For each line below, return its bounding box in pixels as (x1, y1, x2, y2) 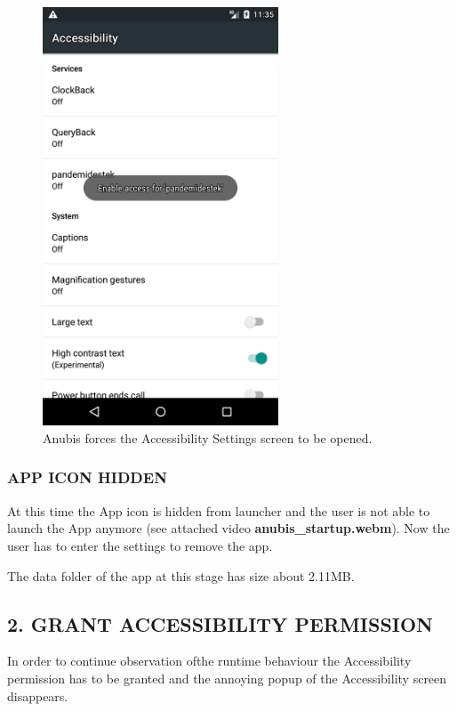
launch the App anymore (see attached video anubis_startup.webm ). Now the (7, 519, 450, 537)
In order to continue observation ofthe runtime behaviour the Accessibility (7, 651, 412, 670)
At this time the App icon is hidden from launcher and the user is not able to (7, 501, 430, 520)
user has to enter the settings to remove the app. (7, 536, 273, 554)
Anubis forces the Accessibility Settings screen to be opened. (43, 428, 373, 447)
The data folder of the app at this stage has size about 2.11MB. (7, 566, 355, 585)
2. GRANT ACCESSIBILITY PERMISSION (7, 610, 434, 637)
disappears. (7, 686, 68, 705)
